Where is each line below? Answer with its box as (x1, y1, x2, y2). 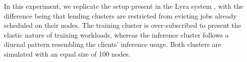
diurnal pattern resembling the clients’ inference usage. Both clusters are (4, 39, 222, 49)
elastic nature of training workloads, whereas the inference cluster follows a (4, 29, 229, 40)
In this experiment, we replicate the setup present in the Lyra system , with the (4, 1, 244, 11)
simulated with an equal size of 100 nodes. (4, 48, 131, 59)
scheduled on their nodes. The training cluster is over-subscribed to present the (4, 20, 241, 30)
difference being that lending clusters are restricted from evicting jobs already (4, 10, 237, 21)
